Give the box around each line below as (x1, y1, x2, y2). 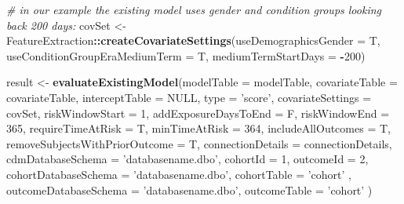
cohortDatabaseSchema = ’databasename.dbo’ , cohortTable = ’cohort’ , (6, 166, 351, 182)
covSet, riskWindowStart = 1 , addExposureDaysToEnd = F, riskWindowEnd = (6, 104, 390, 121)
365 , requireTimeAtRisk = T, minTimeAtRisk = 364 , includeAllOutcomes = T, (6, 120, 391, 137)
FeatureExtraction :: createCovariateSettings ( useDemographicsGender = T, (6, 32, 380, 49)
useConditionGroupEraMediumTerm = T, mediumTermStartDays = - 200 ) (6, 47, 366, 64)
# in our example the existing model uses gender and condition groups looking (6, 2, 382, 17)
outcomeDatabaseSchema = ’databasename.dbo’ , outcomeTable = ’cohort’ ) (6, 181, 373, 198)
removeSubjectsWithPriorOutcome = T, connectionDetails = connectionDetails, (6, 135, 392, 151)
